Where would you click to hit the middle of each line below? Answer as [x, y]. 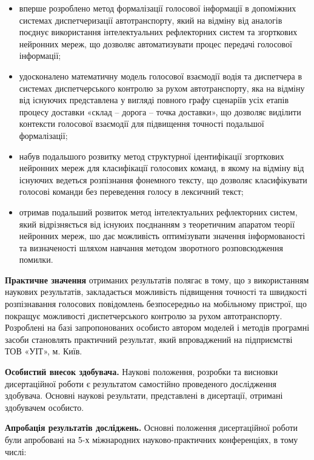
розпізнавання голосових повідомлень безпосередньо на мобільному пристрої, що [156, 304]
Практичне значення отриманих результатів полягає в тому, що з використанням [157, 279]
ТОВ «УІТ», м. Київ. [44, 351]
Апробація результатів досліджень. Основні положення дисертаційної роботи [152, 428]
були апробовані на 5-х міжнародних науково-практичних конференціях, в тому [152, 439]
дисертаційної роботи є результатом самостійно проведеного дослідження [141, 383]
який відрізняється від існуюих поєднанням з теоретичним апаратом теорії [157, 224]
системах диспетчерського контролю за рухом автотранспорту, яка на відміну [162, 88]
